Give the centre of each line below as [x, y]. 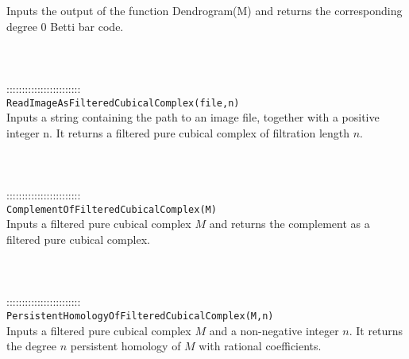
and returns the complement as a [289, 224]
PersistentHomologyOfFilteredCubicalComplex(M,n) [140, 316]
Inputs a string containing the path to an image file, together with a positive [193, 117]
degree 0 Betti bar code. [65, 26]
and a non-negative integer [274, 330]
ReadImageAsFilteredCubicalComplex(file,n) [123, 103]
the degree [32, 346]
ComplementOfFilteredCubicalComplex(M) [112, 209]
